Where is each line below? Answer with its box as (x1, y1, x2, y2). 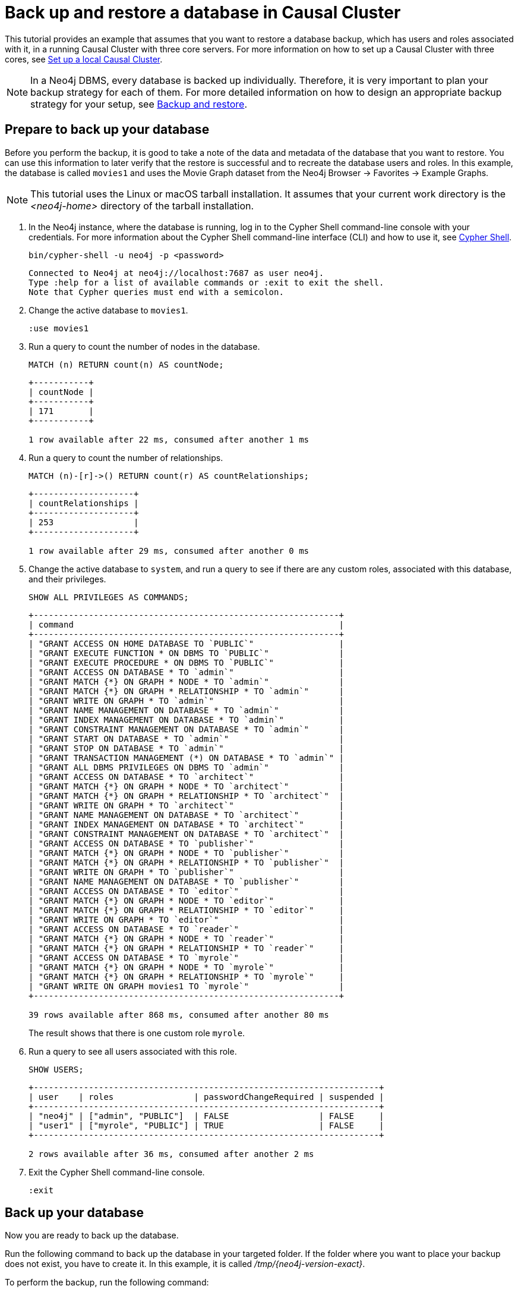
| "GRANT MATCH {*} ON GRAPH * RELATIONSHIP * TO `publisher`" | (29, 857, 345, 867)
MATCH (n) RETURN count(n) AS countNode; (29, 359, 224, 369)
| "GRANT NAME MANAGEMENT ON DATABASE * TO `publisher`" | (29, 876, 345, 886)
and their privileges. (29, 573, 106, 584)
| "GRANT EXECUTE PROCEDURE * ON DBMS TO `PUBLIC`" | (29, 657, 345, 667)
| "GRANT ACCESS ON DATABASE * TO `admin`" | (29, 667, 345, 677)
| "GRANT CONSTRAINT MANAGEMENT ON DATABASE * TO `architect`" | (29, 829, 345, 839)
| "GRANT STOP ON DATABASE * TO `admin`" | (29, 743, 345, 753)
